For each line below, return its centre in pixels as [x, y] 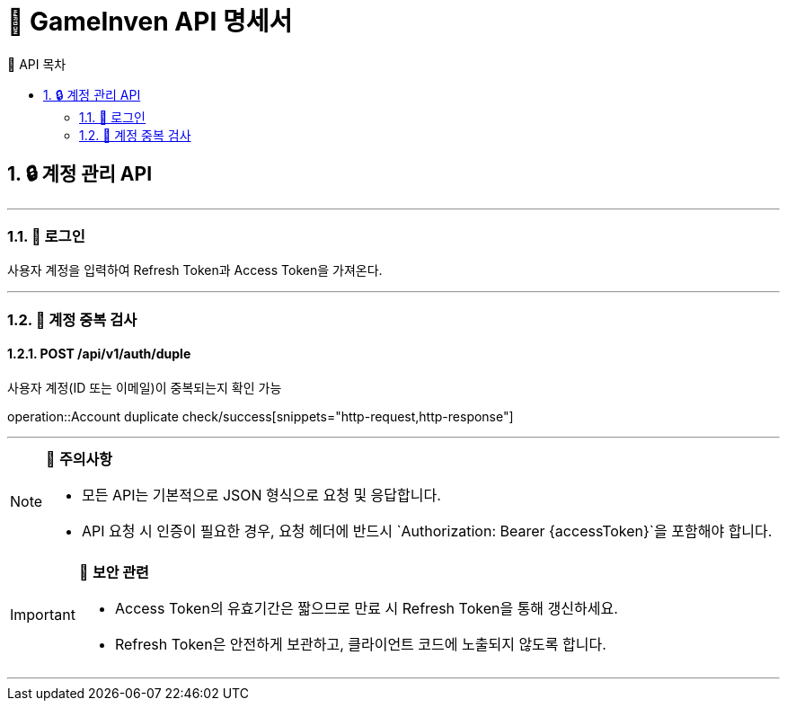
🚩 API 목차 [37, 64]
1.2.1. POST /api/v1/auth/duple [99, 354]
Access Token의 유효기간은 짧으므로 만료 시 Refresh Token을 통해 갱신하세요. [366, 608]
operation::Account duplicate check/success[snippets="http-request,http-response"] [261, 416]
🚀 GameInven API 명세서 [150, 22]
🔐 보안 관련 [114, 572]
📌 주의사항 [79, 459]
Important [43, 614]
